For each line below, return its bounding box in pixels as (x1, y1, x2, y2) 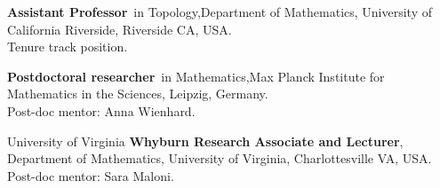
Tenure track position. (7, 37, 128, 56)
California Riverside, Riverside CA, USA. (7, 20, 232, 38)
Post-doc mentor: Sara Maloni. (7, 166, 174, 184)
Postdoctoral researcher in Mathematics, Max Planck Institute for (7, 67, 385, 85)
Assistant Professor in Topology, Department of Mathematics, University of (7, 3, 432, 20)
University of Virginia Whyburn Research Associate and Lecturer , (7, 131, 404, 150)
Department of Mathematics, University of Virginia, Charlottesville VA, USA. (7, 149, 432, 168)
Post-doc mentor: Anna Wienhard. (7, 101, 196, 120)
